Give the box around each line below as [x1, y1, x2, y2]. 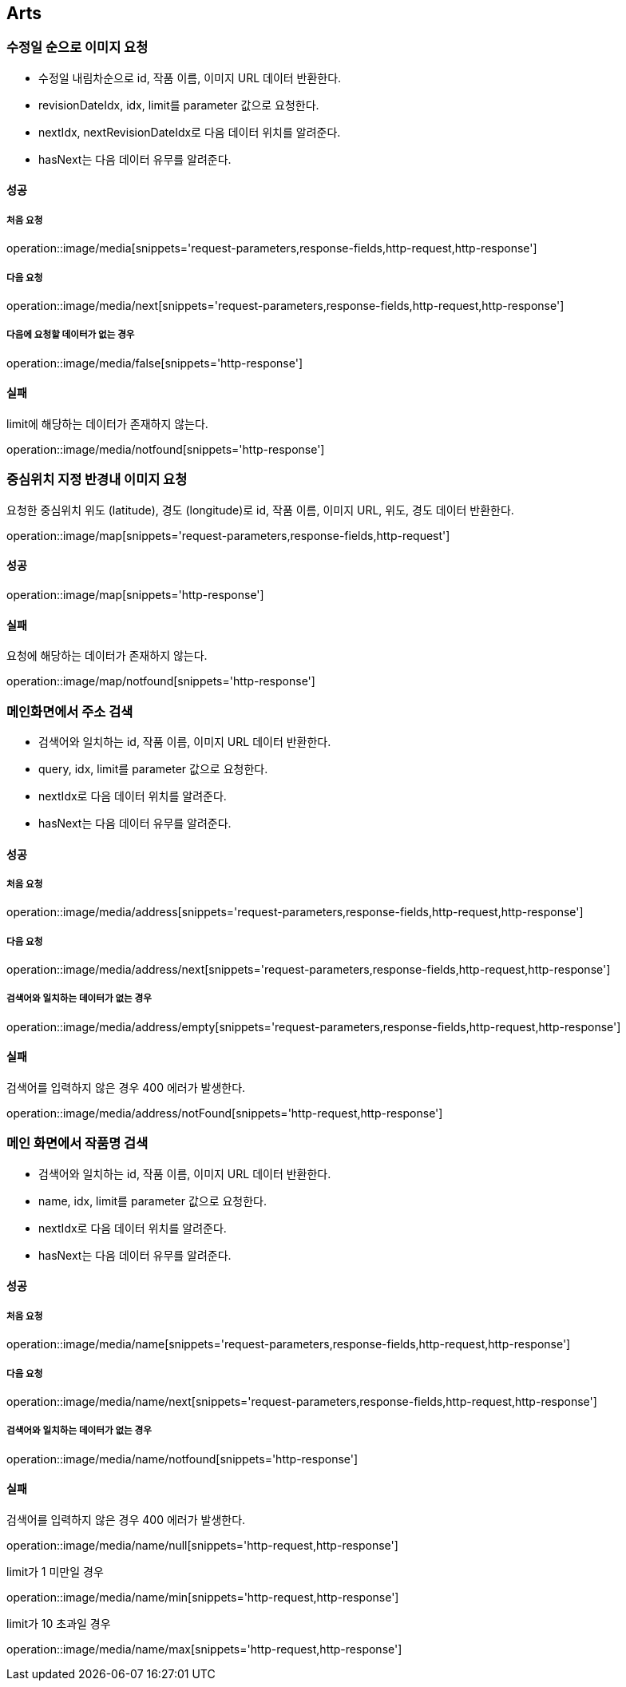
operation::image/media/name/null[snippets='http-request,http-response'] [6, 1538, 398, 1552]
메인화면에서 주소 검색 [6, 703, 133, 720]
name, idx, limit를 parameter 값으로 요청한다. [38, 1193, 267, 1208]
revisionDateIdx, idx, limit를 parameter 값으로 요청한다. [38, 97, 319, 112]
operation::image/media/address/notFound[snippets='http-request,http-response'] [6, 1106, 443, 1121]
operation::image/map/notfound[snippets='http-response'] [6, 674, 315, 689]
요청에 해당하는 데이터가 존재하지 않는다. [6, 649, 208, 663]
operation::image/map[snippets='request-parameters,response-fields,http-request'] [6, 528, 450, 542]
